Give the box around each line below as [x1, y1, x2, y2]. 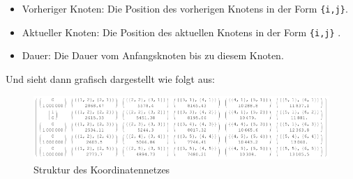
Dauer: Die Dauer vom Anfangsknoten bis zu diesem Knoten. [22, 48, 284, 63]
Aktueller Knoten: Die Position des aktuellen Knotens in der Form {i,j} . [22, 24, 341, 39]
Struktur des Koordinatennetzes [33, 162, 170, 176]
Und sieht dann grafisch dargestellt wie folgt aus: [6, 71, 215, 86]
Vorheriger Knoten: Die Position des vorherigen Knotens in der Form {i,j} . [22, 1, 348, 15]
